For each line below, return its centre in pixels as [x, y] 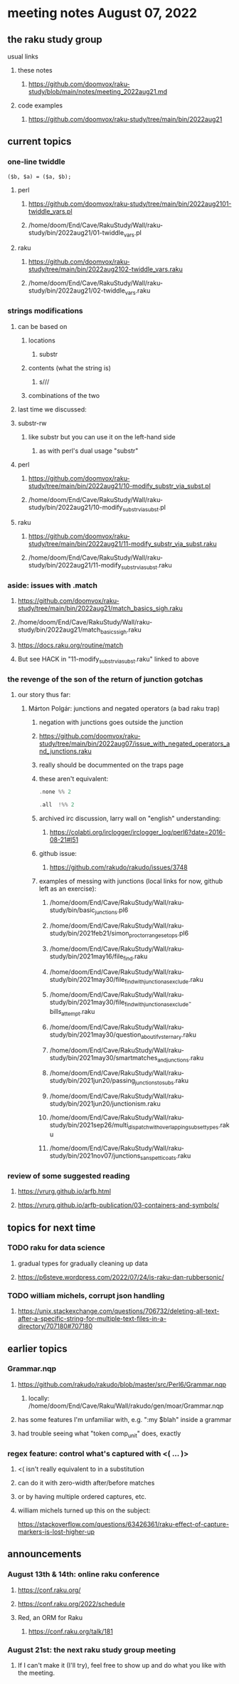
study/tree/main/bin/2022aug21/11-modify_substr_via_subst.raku [122, 544]
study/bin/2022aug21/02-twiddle [77, 291]
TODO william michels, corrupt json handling [86, 1295]
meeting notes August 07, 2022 [102, 13]
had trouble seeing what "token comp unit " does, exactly [99, 1434]
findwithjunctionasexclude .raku [164, 980]
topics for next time [52, 1227]
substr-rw [32, 423]
